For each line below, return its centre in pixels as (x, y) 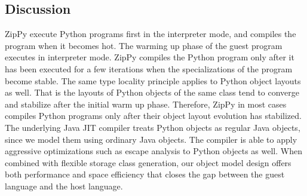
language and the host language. (64, 186)
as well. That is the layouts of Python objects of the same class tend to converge (152, 92)
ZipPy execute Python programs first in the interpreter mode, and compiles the (151, 34)
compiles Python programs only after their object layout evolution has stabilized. (153, 116)
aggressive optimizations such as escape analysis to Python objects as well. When (153, 151)
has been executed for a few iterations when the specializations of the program (149, 68)
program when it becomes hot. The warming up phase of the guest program (144, 45)
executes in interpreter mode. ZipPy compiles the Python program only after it (150, 57)
